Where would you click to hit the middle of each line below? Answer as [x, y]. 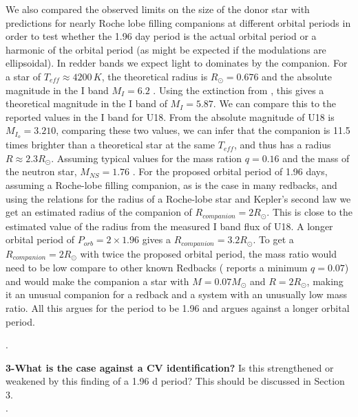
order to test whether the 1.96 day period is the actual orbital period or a [161, 36]
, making [325, 281]
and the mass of [316, 158]
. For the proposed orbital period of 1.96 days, [230, 171]
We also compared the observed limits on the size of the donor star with [158, 9]
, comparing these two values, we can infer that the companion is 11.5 [203, 130]
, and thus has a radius [282, 145]
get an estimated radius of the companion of [99, 212]
